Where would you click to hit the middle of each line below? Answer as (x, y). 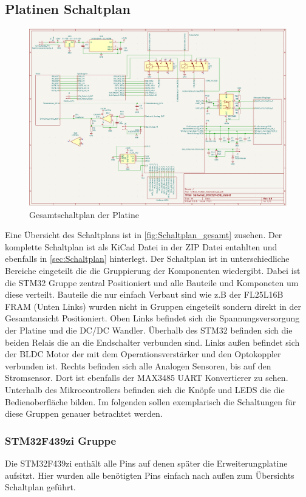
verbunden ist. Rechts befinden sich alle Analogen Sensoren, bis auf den (138, 365)
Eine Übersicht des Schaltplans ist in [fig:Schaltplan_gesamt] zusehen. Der (144, 235)
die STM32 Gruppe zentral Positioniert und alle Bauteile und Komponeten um (152, 282)
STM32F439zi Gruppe (61, 440)
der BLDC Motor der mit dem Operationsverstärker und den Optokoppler (143, 354)
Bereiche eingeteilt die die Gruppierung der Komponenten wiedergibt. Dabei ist (153, 271)
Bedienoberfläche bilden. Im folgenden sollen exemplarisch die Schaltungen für (151, 401)
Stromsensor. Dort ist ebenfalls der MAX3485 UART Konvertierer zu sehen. (147, 378)
